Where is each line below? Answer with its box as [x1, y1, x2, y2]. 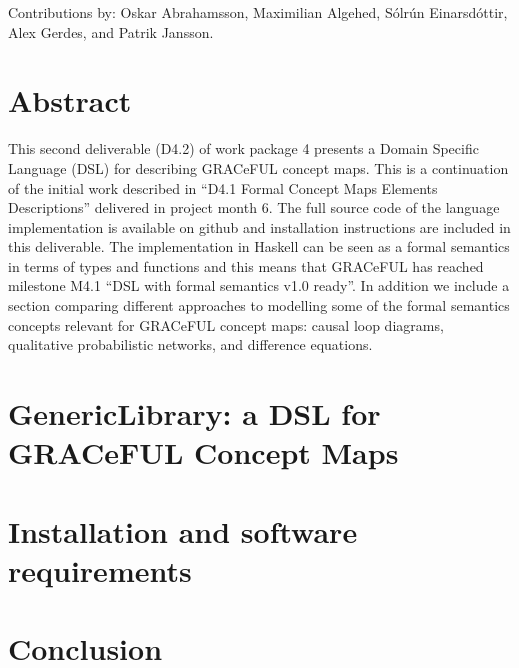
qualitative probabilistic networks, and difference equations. [8, 334, 373, 355]
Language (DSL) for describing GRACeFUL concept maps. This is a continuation [8, 157, 509, 178]
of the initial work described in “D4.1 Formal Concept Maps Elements [8, 177, 438, 198]
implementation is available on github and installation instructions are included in [8, 216, 511, 237]
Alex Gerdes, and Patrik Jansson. [8, 21, 214, 42]
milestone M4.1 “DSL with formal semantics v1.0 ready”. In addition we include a [8, 275, 510, 296]
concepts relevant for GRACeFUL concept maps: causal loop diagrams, [8, 314, 444, 335]
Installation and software [8, 510, 358, 551]
